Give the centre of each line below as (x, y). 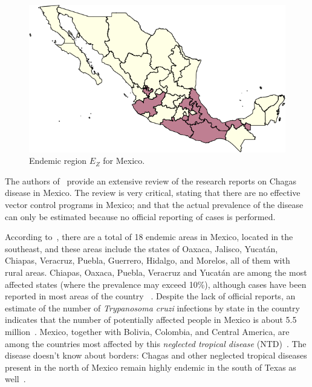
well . (15, 379)
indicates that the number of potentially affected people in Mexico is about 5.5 (151, 320)
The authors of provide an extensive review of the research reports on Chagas (151, 180)
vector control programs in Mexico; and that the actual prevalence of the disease (154, 205)
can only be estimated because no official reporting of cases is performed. (140, 216)
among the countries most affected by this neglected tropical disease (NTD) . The (156, 343)
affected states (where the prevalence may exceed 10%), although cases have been (156, 284)
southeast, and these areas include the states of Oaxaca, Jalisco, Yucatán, (141, 248)
